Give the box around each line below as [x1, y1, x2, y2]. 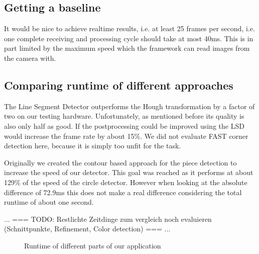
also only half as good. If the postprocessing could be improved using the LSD [4, 120, 244, 131]
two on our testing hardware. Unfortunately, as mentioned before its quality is [4, 111, 244, 121]
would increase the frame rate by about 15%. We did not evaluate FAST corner [4, 130, 248, 141]
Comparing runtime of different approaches [4, 77, 233, 93]
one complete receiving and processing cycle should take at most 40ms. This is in [4, 33, 253, 43]
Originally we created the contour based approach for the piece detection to [4, 157, 237, 167]
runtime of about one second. [4, 197, 94, 207]
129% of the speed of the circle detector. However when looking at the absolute [4, 177, 247, 187]
